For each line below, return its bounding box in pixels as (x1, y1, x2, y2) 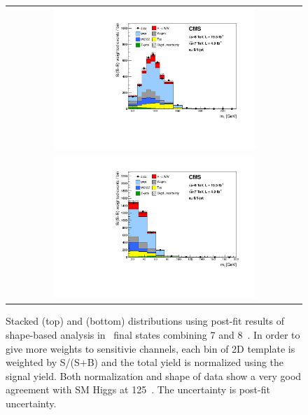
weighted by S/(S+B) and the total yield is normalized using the (6, 355, 284, 370)
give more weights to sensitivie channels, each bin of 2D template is (6, 341, 295, 356)
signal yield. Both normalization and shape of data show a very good (6, 368, 302, 383)
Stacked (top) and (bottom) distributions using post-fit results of (6, 314, 285, 328)
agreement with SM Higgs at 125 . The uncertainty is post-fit (6, 382, 270, 397)
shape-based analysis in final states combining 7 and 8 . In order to (6, 327, 300, 342)
